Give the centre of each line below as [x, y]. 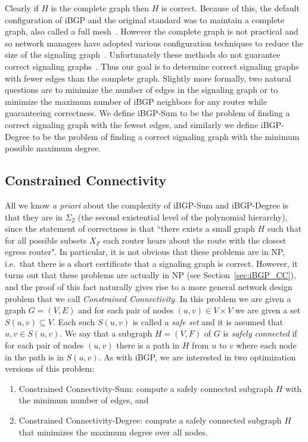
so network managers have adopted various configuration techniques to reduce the [154, 43]
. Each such [74, 321]
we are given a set [268, 310]
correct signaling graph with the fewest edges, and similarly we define [132, 124]
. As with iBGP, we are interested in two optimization [197, 357]
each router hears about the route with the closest [195, 240]
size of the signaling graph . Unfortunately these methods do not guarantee [143, 55]
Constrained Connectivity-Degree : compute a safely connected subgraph [150, 420]
